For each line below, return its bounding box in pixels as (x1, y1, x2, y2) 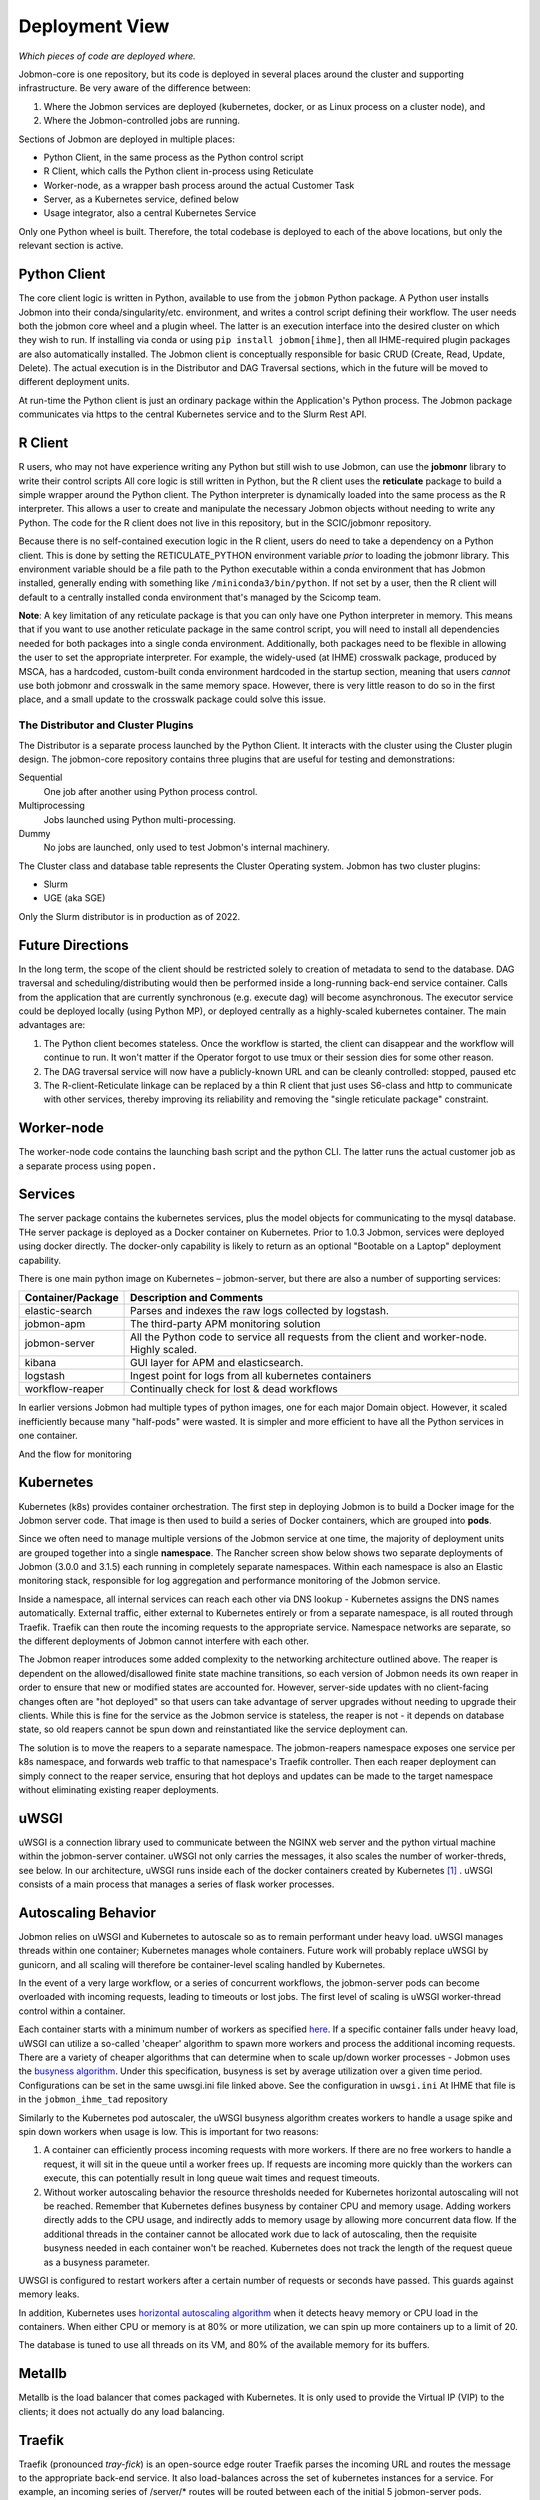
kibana (24, 1356, 57, 1370)
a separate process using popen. (18, 1160, 157, 1172)
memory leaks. (18, 2288, 80, 2300)
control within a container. (18, 2005, 126, 2017)
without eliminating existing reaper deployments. (18, 1783, 219, 1795)
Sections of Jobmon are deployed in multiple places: (18, 133, 235, 145)
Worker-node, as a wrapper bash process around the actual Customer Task (43, 179, 355, 191)
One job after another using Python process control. (43, 785, 258, 797)
